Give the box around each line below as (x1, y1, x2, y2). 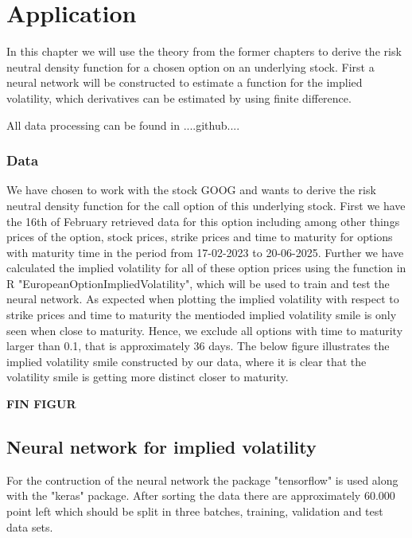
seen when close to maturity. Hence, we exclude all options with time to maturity (6, 322, 403, 338)
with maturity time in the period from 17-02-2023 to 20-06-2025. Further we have (6, 244, 404, 260)
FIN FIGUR (6, 396, 76, 412)
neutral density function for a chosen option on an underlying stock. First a (6, 58, 375, 75)
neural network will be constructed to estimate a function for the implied (6, 74, 363, 91)
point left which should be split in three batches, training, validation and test (6, 503, 383, 520)
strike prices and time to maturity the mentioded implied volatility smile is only (6, 306, 397, 323)
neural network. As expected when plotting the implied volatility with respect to (6, 290, 399, 307)
